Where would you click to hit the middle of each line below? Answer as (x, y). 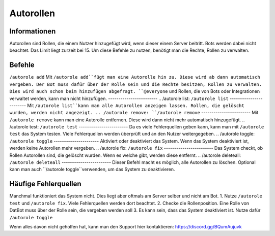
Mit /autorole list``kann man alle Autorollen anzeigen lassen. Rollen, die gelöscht (136, 105)
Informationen (33, 31)
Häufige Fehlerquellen (45, 184)
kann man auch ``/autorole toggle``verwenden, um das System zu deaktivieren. (92, 170)
